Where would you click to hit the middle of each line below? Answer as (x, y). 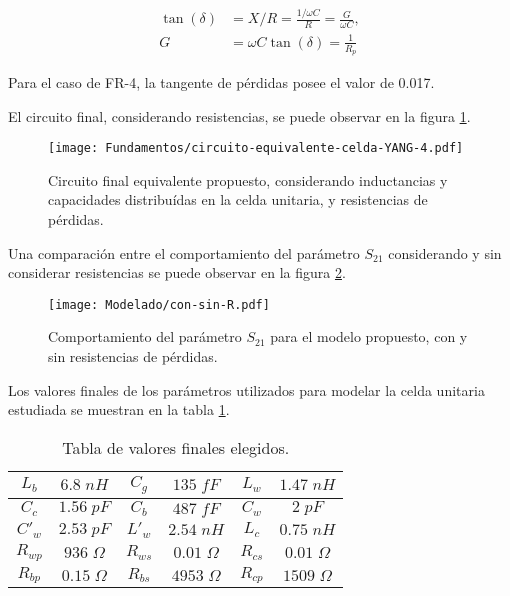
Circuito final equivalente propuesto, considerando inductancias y (248, 179)
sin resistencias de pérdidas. (133, 356)
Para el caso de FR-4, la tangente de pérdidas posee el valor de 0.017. (221, 81)
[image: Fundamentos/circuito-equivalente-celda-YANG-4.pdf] (256, 148)
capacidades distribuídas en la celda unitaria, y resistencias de (238, 199)
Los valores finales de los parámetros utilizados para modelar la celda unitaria (246, 389)
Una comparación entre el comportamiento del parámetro (184, 252)
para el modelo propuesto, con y (369, 336)
